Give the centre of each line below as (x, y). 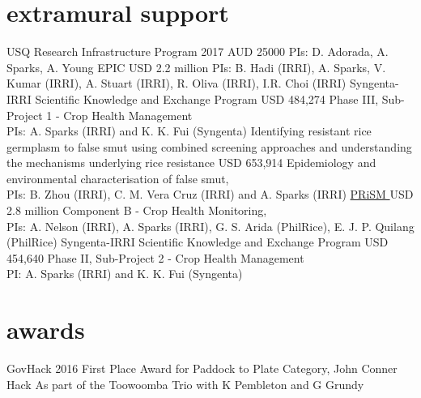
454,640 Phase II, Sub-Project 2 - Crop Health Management (155, 257)
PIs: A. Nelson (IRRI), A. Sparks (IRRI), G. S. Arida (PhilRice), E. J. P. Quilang (210, 226)
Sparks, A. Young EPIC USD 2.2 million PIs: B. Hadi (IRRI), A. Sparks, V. (196, 67)
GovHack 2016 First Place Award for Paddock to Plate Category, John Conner (202, 368)
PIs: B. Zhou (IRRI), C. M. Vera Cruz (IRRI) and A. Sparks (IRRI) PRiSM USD (210, 194)
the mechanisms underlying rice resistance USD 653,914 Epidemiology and (191, 163)
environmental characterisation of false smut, (118, 178)
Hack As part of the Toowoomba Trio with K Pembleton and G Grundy (185, 384)
